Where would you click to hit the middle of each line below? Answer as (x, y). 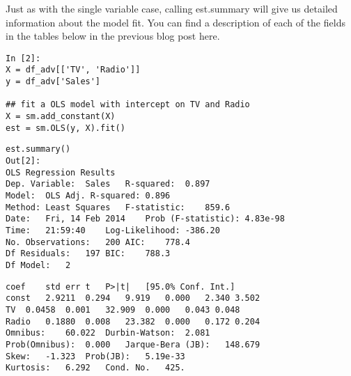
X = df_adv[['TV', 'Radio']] (73, 70)
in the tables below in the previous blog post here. (113, 36)
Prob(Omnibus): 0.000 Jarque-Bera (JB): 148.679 (133, 344)
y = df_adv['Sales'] (53, 82)
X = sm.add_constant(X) (61, 117)
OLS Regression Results (61, 172)
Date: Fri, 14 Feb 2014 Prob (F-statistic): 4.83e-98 (145, 219)
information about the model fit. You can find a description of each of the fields (175, 22)
